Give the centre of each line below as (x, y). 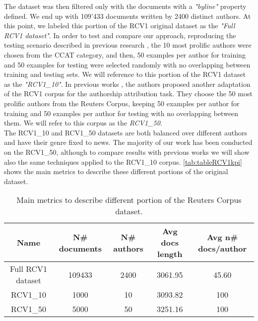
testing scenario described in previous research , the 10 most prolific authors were (128, 45)
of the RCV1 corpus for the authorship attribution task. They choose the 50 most (128, 94)
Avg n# (222, 237)
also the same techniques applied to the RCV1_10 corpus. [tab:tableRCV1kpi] (123, 161)
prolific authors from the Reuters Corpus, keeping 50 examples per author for (122, 103)
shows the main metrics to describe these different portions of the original (116, 171)
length (170, 254)
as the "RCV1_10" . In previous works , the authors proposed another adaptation (127, 84)
